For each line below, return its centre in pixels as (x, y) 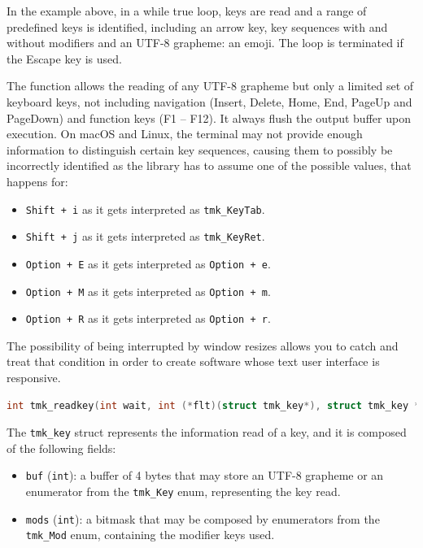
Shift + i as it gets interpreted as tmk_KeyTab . (145, 209)
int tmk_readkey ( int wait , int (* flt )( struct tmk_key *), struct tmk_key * (214, 405)
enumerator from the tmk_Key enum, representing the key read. (183, 491)
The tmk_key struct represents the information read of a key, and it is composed (207, 432)
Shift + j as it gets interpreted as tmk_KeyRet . (145, 236)
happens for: (37, 181)
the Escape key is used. (64, 58)
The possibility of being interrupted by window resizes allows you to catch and (203, 345)
